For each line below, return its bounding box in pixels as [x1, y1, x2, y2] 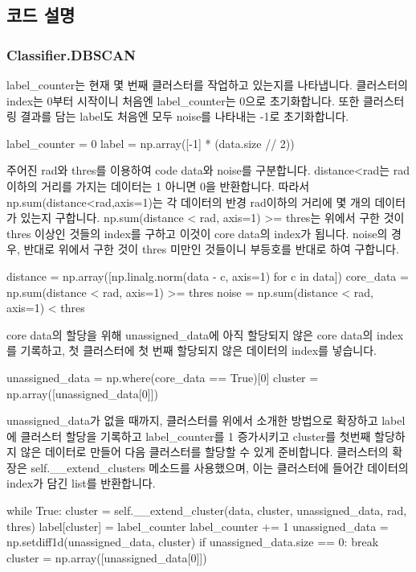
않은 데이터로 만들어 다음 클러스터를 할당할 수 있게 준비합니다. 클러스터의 [20, 443, 389, 460]
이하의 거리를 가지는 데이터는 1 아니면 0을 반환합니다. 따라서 [6, 177, 310, 194]
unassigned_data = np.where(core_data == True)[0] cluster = [6, 368, 319, 385]
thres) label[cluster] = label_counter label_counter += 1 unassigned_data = [6, 517, 389, 534]
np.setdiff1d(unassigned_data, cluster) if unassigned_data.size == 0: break [6, 533, 379, 550]
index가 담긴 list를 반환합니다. [6, 475, 156, 492]
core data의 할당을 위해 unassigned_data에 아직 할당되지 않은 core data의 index [6, 326, 404, 343]
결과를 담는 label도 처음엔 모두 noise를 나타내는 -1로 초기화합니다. [20, 108, 349, 125]
